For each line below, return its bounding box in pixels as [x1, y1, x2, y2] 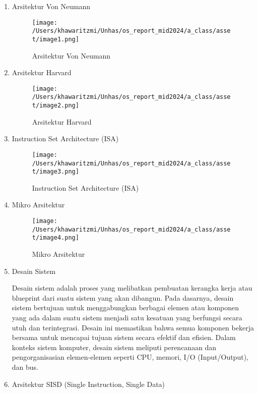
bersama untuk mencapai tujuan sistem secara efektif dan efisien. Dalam [12, 332, 236, 343]
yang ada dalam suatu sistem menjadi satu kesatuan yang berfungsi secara [12, 312, 242, 322]
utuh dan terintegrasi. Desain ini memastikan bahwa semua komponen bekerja [12, 322, 254, 332]
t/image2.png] [32, 102, 79, 109]
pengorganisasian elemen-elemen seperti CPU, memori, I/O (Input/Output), [12, 352, 248, 362]
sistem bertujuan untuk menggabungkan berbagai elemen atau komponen [12, 302, 239, 313]
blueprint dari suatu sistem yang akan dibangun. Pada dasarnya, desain [12, 292, 234, 303]
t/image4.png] [32, 234, 79, 242]
